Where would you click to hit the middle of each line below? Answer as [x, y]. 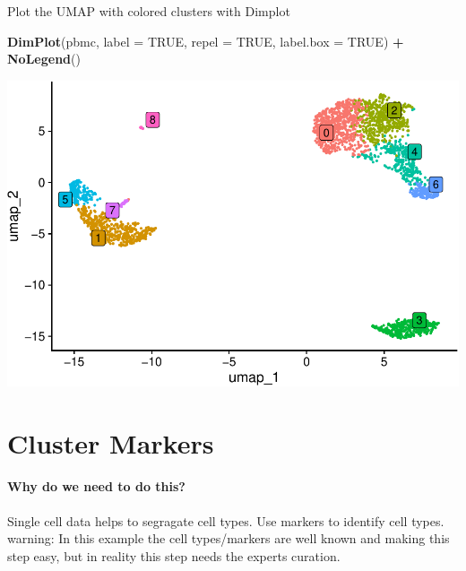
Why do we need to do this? [96, 486]
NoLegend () [44, 59]
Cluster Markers [111, 442]
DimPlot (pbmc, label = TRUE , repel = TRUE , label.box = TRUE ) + [206, 41]
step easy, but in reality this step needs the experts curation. [174, 555]
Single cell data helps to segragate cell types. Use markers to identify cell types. [226, 520]
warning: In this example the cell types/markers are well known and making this [229, 538]
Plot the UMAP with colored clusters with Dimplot [149, 11]
